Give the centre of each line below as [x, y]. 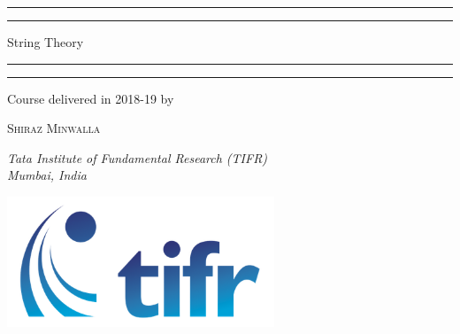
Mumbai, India [47, 175]
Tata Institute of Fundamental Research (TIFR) [138, 157]
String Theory [46, 42]
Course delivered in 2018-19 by [91, 98]
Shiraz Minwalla [54, 128]
